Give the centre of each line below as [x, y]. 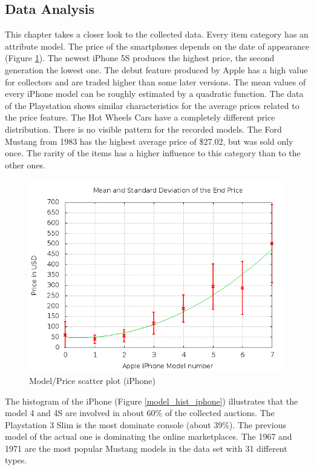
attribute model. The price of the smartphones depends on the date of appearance [157, 46]
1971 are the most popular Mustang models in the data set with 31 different [146, 448]
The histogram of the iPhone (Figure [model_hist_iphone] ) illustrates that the [152, 401]
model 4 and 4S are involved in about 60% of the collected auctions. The [140, 413]
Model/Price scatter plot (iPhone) [93, 380]
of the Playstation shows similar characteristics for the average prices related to [152, 105]
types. [16, 460]
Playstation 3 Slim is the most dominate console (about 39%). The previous [146, 424]
